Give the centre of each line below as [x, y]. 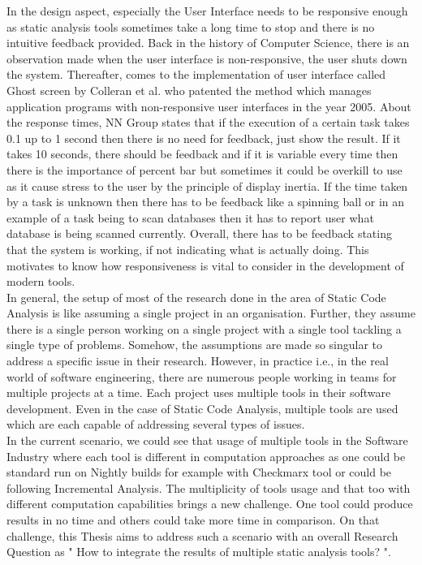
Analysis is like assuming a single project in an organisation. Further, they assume [211, 313]
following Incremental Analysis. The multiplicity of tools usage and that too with [209, 487]
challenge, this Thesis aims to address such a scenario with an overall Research [202, 535]
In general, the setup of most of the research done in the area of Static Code [196, 297]
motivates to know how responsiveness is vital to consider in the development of [205, 265]
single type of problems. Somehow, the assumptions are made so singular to [195, 345]
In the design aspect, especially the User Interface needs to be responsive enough [207, 11]
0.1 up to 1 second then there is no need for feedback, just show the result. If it [204, 138]
